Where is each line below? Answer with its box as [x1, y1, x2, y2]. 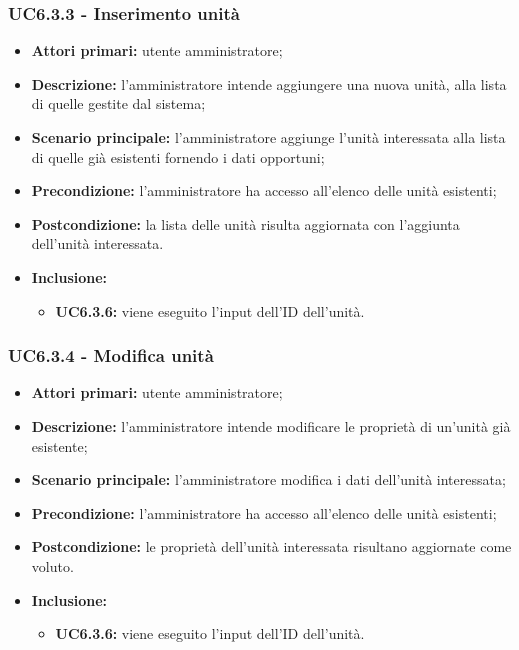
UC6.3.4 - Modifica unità [8, 343, 214, 368]
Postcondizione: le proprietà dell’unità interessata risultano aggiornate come [31, 536, 512, 557]
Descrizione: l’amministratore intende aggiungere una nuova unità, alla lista [31, 73, 507, 94]
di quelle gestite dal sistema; [31, 93, 206, 114]
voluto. [31, 555, 74, 576]
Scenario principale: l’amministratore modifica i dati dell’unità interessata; [31, 469, 506, 490]
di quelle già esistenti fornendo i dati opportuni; [31, 146, 325, 167]
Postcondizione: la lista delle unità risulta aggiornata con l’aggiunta [31, 213, 460, 234]
